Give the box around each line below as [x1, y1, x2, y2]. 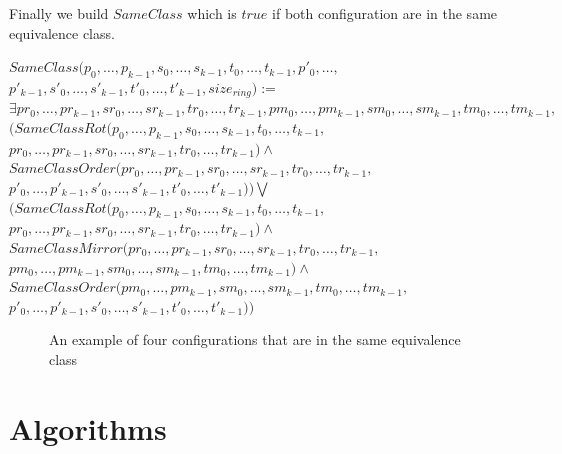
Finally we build [9, 3, 109, 23]
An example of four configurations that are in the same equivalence [49, 329, 461, 350]
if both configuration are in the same [272, 3, 498, 23]
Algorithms [9, 407, 167, 448]
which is [187, 3, 237, 23]
